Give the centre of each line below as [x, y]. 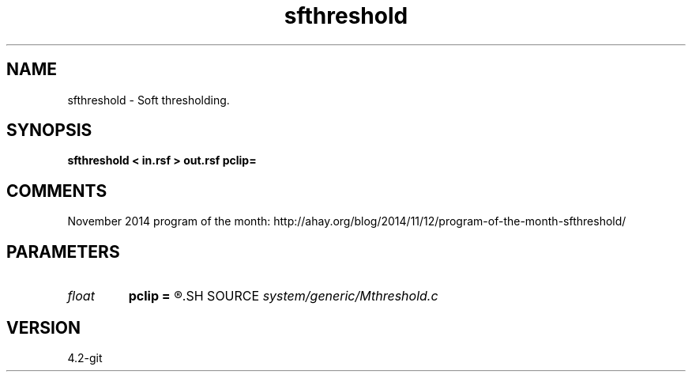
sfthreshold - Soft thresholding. [149, 100]
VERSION [44, 327]
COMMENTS [57, 191]
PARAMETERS [63, 251]
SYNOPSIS [49, 130]
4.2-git [85, 357]
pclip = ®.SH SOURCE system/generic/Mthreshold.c [283, 296]
